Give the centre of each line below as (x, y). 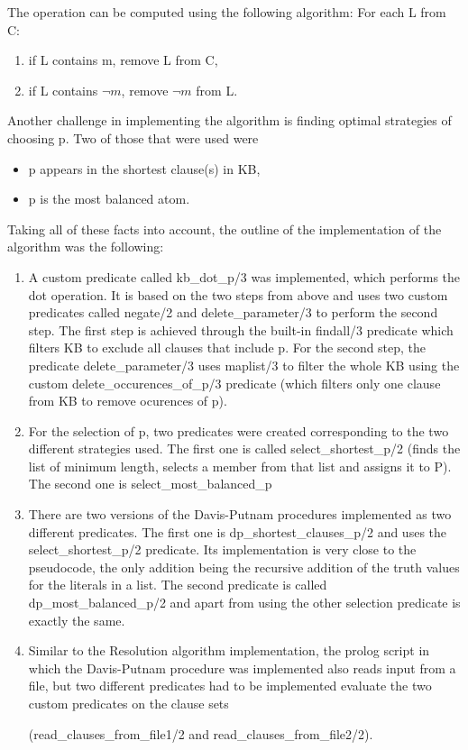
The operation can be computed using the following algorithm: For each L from (227, 12)
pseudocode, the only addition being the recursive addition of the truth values (244, 567)
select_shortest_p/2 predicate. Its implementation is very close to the (222, 549)
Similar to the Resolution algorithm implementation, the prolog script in (229, 650)
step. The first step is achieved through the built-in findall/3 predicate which (241, 329)
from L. (217, 90)
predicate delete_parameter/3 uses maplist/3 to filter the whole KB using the (244, 365)
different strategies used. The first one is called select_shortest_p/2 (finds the (244, 448)
